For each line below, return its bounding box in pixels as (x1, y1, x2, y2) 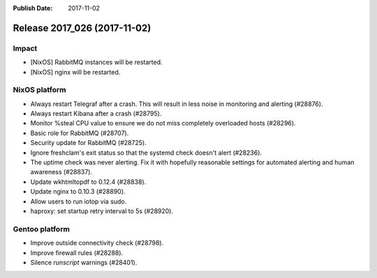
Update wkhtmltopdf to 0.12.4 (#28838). (30, 178, 147, 186)
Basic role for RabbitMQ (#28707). (30, 129, 129, 137)
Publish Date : (13, 4, 53, 12)
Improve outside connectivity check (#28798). (30, 239, 164, 247)
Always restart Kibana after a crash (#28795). (30, 109, 162, 118)
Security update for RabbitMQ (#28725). (30, 139, 147, 147)
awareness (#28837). (30, 168, 93, 176)
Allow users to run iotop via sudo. (30, 197, 127, 206)
